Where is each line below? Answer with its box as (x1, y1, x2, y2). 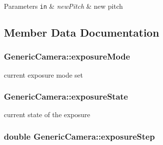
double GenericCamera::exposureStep (4, 130, 155, 142)
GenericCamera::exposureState (4, 90, 128, 103)
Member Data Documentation (4, 25, 160, 40)
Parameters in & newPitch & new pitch (4, 1, 123, 11)
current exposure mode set (4, 69, 83, 80)
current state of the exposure (4, 109, 90, 120)
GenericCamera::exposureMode (4, 50, 130, 62)
